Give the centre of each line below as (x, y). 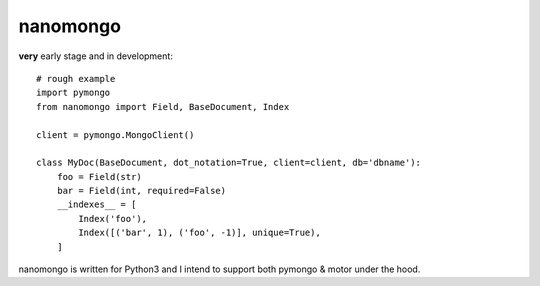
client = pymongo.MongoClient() (115, 134)
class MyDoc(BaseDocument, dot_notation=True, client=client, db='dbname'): (229, 163)
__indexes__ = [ (96, 204)
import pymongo (73, 93)
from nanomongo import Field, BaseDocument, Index (163, 106)
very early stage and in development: (96, 56)
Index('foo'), (113, 218)
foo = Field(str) (99, 176)
